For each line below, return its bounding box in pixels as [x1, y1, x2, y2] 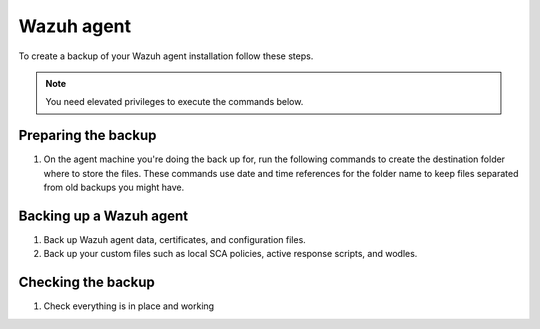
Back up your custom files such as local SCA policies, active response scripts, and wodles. [43, 248, 418, 260]
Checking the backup [18, 274, 155, 291]
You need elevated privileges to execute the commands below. [45, 96, 304, 108]
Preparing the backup [18, 127, 157, 144]
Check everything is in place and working [43, 300, 215, 312]
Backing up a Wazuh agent [18, 207, 189, 224]
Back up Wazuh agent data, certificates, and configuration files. [43, 233, 307, 245]
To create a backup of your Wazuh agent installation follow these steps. [18, 50, 314, 62]
